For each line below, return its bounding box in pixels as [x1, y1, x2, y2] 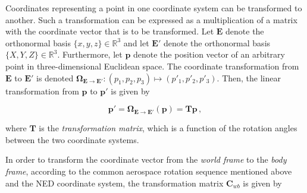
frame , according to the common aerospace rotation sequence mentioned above [5, 164, 292, 177]
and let [123, 36, 149, 49]
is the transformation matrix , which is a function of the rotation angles [39, 122, 297, 134]
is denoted [36, 71, 74, 84]
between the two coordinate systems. [5, 133, 139, 145]
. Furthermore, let [57, 48, 123, 61]
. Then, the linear [217, 71, 281, 84]
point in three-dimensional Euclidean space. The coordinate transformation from [5, 59, 299, 72]
